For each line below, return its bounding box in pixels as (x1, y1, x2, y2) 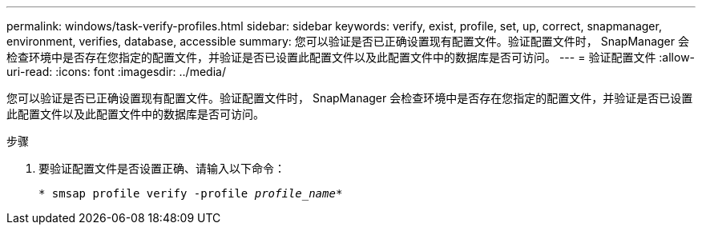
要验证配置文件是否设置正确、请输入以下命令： (38, 161, 285, 175)
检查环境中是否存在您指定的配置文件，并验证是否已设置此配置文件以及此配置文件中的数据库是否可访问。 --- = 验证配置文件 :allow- (6, 50, 696, 64)
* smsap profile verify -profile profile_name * (38, 187, 343, 200)
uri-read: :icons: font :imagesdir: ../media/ (6, 65, 226, 78)
